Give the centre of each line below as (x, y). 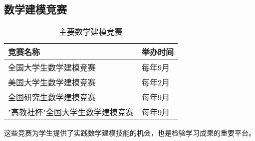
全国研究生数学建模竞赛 (52, 97)
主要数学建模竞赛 (91, 32)
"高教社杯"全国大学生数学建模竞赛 (71, 112)
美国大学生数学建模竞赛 (52, 82)
